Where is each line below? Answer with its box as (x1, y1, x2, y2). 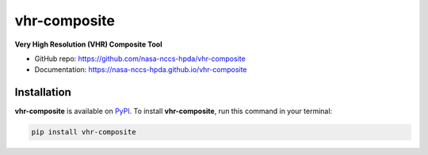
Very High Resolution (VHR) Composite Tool (14, 40, 162, 49)
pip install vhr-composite (31, 127, 136, 137)
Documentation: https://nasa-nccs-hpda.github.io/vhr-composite (34, 65, 247, 74)
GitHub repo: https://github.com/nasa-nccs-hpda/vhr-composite (34, 54, 246, 63)
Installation (14, 85, 71, 99)
